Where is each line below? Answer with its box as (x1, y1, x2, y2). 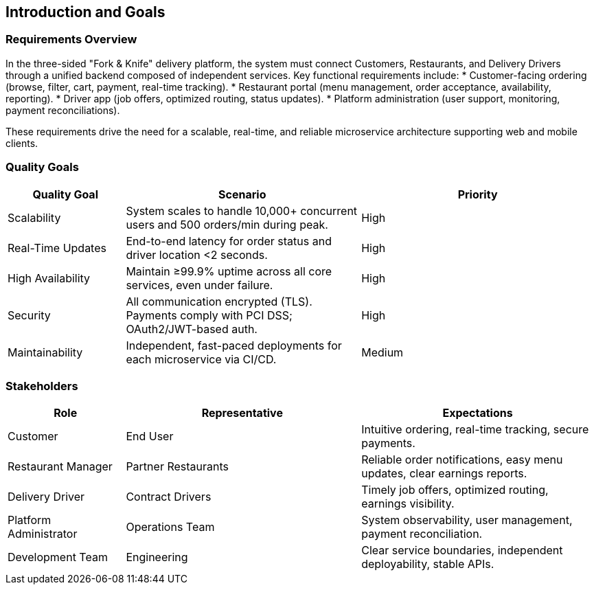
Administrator (8, 527, 78, 541)
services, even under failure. (126, 277, 273, 292)
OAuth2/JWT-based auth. (126, 321, 258, 336)
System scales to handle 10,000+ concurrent (126, 203, 358, 218)
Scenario (218, 187, 266, 201)
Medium (361, 345, 404, 359)
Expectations (442, 406, 513, 420)
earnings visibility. (361, 497, 455, 511)
